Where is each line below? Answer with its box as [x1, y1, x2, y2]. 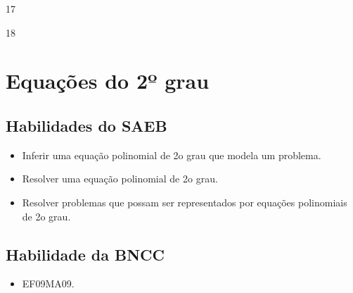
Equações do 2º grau [6, 66, 210, 95]
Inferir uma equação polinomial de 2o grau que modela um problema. [22, 147, 321, 162]
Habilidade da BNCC [6, 243, 165, 265]
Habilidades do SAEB [6, 114, 167, 136]
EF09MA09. [22, 276, 75, 291]
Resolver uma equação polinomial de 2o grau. [22, 171, 218, 186]
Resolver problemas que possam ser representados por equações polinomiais [22, 194, 347, 209]
